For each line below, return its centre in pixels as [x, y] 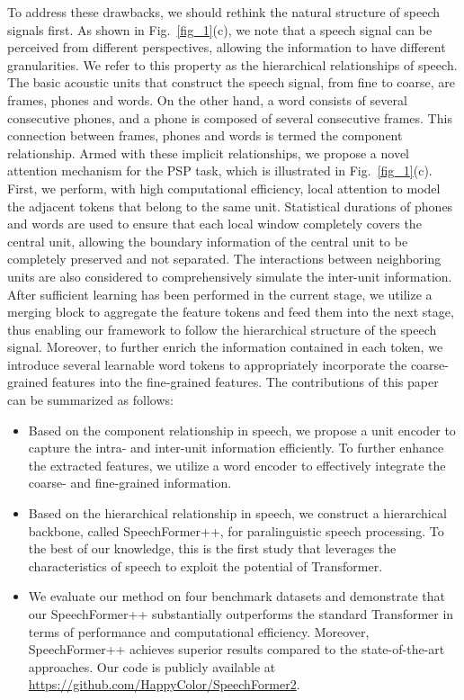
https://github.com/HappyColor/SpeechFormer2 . [164, 684]
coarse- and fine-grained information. [130, 483]
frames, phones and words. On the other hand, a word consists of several [207, 99]
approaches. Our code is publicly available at [152, 666]
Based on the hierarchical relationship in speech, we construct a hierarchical [237, 513]
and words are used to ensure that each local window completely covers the [214, 224]
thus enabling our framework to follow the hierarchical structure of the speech [222, 329]
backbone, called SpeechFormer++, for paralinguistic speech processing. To [236, 530]
